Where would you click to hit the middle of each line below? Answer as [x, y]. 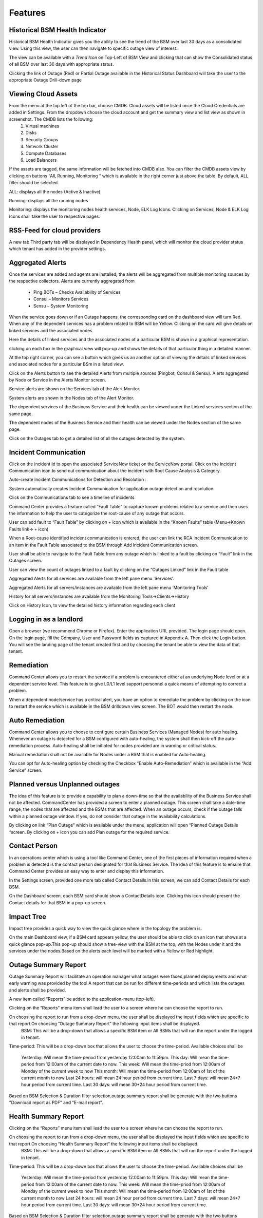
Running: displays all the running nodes [48, 200]
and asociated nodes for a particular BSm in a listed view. [66, 364]
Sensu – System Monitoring [61, 306]
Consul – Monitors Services [61, 299]
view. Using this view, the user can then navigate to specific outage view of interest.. [94, 48]
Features [27, 13]
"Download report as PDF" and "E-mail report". [56, 1103]
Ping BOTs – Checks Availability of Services [77, 292]
